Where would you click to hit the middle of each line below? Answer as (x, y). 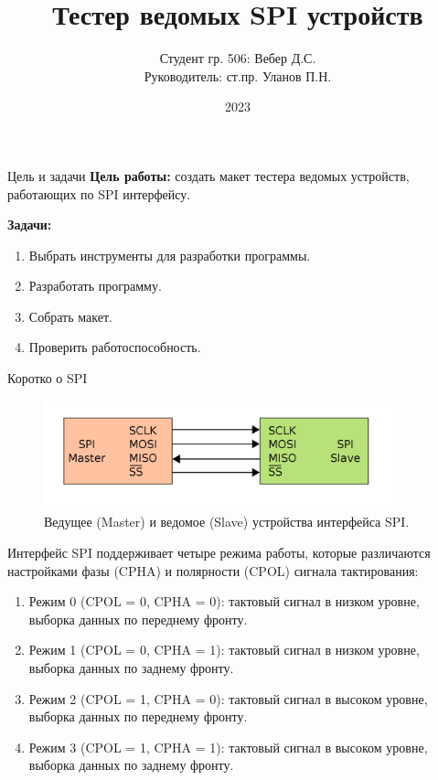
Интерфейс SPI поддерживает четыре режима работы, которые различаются (219, 553)
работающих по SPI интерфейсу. (99, 193)
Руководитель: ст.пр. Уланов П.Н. (238, 75)
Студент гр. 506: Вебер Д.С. (238, 58)
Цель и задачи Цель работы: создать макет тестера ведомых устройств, (208, 175)
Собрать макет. (70, 316)
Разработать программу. (95, 286)
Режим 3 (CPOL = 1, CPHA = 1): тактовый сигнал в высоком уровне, (228, 747)
